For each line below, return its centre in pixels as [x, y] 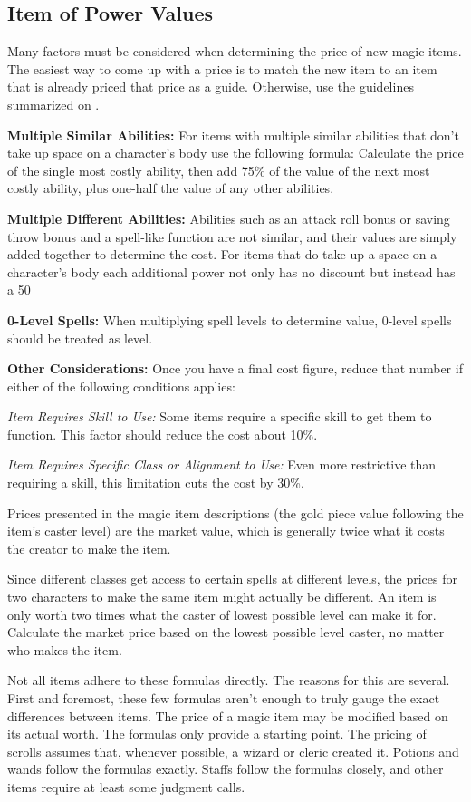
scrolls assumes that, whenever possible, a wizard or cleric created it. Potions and [233, 751]
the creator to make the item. [89, 548]
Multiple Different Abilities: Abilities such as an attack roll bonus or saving [229, 218]
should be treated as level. [80, 338]
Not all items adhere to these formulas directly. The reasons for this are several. [229, 680]
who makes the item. [65, 649]
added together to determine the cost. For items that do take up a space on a [222, 254]
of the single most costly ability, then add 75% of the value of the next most [219, 170]
